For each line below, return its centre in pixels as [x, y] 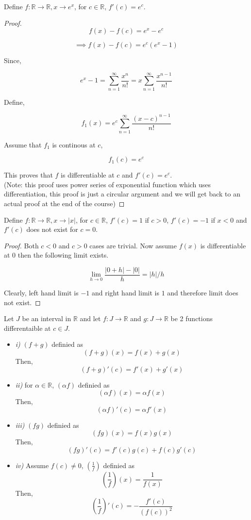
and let [90, 318]
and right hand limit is [125, 292]
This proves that [28, 175]
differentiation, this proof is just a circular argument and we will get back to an [122, 194]
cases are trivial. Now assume [133, 245]
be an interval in [47, 318]
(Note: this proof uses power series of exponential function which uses [108, 184]
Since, [13, 60]
